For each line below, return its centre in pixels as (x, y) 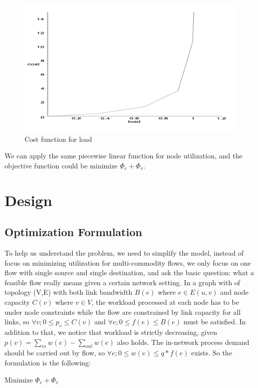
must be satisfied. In (215, 322)
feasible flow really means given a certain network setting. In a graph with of (122, 282)
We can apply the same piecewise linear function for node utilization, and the (123, 156)
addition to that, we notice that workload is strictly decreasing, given (111, 332)
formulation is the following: (48, 362)
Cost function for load (58, 139)
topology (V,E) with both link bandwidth (68, 292)
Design (29, 200)
